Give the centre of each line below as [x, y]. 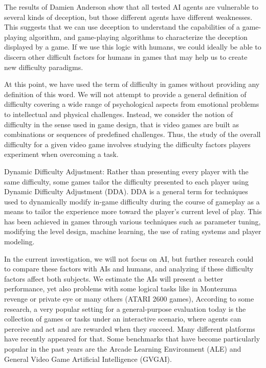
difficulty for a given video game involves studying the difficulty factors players [127, 144]
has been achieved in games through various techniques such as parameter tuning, [132, 221]
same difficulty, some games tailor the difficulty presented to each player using [127, 181]
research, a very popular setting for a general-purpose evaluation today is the [125, 308]
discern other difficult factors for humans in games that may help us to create [126, 56]
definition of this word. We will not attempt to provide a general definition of [125, 94]
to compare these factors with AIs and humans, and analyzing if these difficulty [129, 269]
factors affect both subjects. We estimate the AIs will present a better [114, 278]
